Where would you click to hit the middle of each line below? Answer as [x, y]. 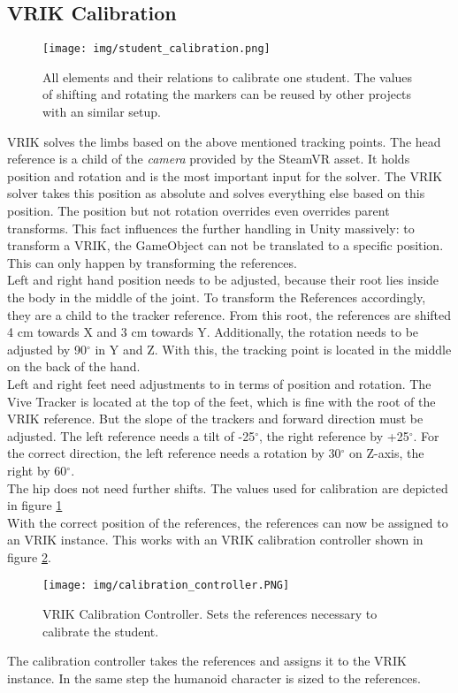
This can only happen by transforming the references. [152, 262]
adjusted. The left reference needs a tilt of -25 [131, 435]
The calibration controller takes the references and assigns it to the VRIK [207, 661]
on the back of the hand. [74, 366]
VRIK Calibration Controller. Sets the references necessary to [210, 614]
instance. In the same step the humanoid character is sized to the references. [214, 678]
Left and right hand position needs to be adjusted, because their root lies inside [223, 280]
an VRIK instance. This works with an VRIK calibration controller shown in [215, 540]
